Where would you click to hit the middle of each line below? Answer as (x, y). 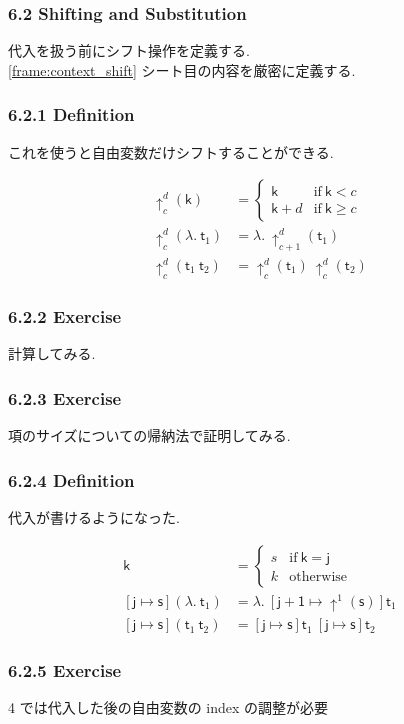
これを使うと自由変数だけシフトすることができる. (171, 151)
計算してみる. (52, 353)
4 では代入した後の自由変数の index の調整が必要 (168, 707)
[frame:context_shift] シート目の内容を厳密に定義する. (182, 69)
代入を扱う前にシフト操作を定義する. (129, 50)
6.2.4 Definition (71, 479)
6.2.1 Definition (71, 114)
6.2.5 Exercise (65, 670)
